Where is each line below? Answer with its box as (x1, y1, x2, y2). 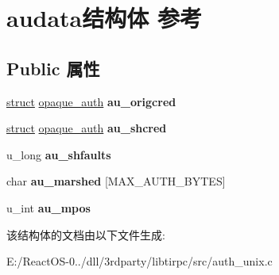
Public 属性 (6, 55, 100, 80)
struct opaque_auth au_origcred (6, 93, 176, 109)
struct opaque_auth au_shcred (6, 120, 167, 136)
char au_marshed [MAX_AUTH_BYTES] (6, 173, 226, 189)
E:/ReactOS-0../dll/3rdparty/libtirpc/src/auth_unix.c (6, 253, 273, 269)
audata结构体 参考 (6, 2, 202, 34)
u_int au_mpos (6, 199, 91, 216)
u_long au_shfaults (6, 146, 111, 162)
